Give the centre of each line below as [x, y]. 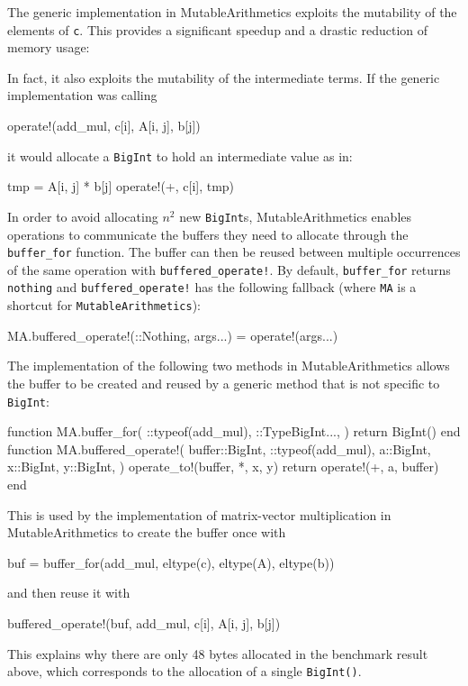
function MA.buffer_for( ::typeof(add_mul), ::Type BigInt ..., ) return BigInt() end [234, 431]
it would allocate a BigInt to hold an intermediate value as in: [180, 155]
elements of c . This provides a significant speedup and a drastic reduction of [218, 29]
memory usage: [49, 47]
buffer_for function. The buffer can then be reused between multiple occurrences [234, 252]
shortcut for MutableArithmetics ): [104, 305]
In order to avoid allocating [83, 216]
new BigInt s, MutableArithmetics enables [296, 216]
